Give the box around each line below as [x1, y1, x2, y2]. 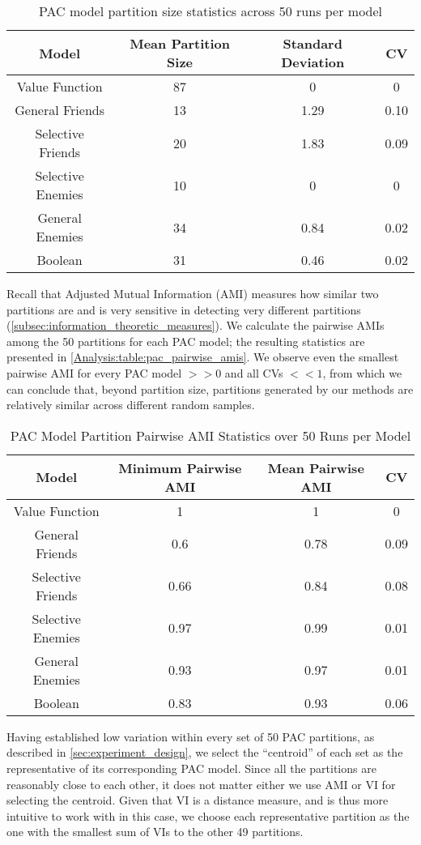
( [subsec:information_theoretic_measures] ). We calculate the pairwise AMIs [6, 317, 385, 334]
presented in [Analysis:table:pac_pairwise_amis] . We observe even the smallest [6, 348, 399, 365]
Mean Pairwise [267, 458, 364, 477]
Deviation [281, 53, 345, 71]
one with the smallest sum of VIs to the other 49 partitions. [6, 823, 304, 840]
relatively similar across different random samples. [6, 396, 255, 413]
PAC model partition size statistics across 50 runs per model [38, 2, 383, 20]
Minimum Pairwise [118, 458, 242, 477]
